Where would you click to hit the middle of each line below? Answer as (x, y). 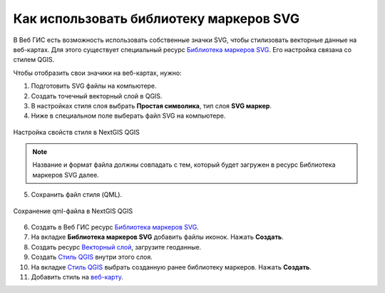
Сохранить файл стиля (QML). (77, 195)
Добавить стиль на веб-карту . (77, 277)
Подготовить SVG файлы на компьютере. (94, 86)
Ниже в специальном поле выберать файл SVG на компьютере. (128, 116)
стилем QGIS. (34, 60)
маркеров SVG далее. (66, 175)
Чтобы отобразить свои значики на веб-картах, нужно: (97, 73)
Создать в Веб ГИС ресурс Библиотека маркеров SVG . (115, 227)
